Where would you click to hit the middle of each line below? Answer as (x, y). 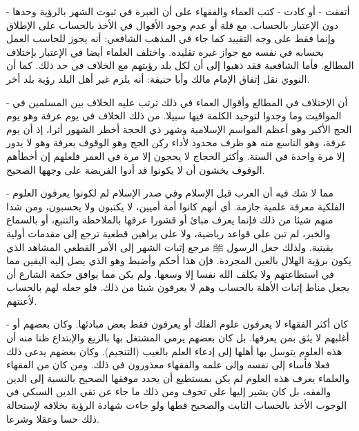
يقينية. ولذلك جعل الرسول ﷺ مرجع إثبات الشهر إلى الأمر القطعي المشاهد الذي (170, 247)
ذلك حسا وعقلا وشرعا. (53, 418)
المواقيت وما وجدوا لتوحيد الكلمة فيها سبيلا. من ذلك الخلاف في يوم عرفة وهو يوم (174, 116)
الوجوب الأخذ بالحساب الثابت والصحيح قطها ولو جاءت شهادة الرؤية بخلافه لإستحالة (177, 405)
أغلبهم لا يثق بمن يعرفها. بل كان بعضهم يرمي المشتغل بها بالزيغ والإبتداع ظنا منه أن (178, 338)
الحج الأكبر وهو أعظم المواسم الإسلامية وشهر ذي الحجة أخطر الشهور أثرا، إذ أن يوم (179, 129)
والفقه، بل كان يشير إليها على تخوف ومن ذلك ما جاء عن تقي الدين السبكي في (169, 391)
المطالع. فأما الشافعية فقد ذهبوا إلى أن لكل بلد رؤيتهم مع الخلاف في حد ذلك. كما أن (180, 65)
